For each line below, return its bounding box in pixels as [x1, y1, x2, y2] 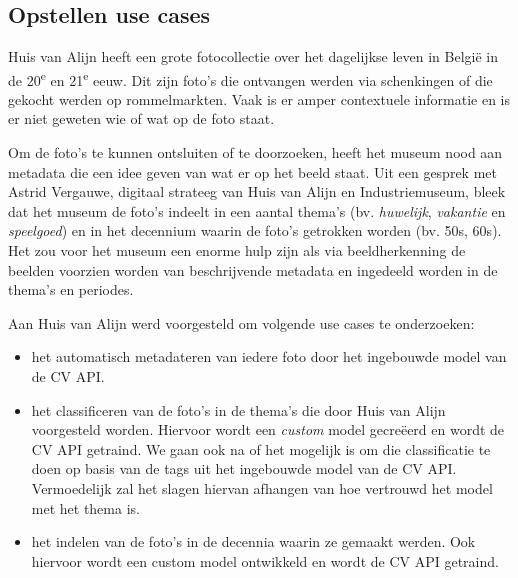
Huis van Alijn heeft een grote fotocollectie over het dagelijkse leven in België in [8, 46, 498, 66]
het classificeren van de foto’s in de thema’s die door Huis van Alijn [31, 399, 446, 420]
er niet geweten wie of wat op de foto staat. [8, 108, 275, 129]
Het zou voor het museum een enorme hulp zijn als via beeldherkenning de [8, 240, 466, 260]
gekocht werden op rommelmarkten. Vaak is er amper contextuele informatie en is [8, 88, 511, 109]
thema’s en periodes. [8, 279, 134, 300]
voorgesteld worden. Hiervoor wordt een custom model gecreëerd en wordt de [31, 419, 505, 440]
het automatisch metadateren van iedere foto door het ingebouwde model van [31, 346, 507, 367]
